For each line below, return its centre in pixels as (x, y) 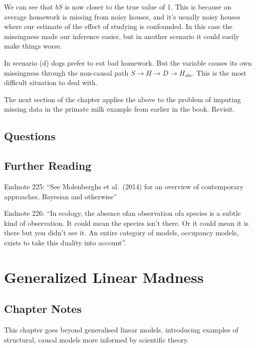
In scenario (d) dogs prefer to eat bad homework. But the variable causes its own (128, 62)
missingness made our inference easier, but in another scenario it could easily (122, 36)
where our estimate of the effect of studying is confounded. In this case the (118, 26)
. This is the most (219, 72)
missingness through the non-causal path (66, 72)
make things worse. (33, 46)
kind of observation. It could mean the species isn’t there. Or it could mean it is (127, 223)
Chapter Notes (43, 309)
